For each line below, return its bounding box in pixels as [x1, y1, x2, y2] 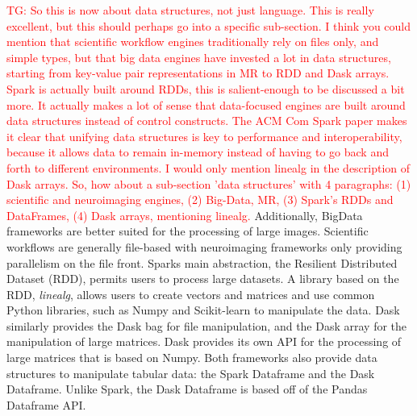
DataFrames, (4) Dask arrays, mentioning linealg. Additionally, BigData [6, 206, 363, 223]
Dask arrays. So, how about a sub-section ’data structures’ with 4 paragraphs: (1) [6, 175, 411, 192]
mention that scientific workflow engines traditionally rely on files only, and [6, 33, 379, 50]
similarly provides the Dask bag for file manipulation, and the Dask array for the [6, 317, 407, 334]
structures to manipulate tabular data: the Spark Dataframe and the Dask [6, 364, 375, 381]
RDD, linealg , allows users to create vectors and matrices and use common [6, 285, 375, 302]
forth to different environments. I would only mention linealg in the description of [6, 159, 411, 176]
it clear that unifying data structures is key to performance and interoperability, [6, 127, 402, 144]
